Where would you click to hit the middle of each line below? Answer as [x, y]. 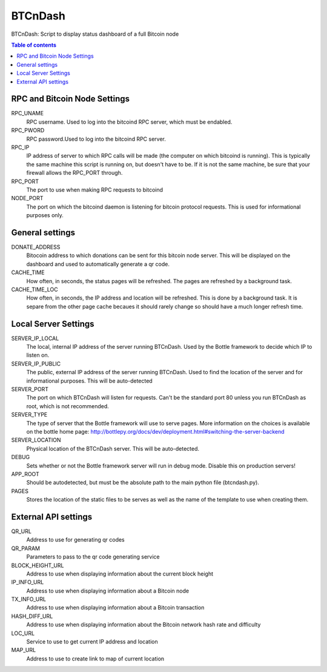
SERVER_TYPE [29, 415]
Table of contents [34, 45]
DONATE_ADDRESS [36, 247]
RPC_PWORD [28, 130]
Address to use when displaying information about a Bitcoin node [108, 591]
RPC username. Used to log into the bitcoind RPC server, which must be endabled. [129, 122]
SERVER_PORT [30, 389]
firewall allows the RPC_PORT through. [74, 173]
